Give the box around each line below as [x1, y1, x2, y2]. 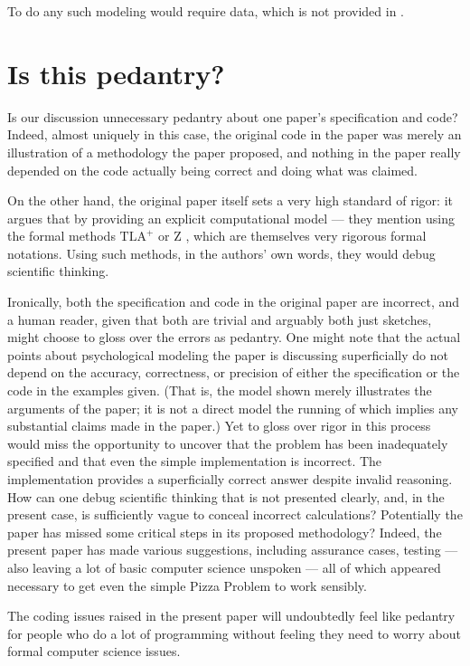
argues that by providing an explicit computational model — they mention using [7, 208, 455, 227]
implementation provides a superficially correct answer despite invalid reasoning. [7, 470, 453, 488]
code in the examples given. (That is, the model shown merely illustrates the [7, 381, 432, 400]
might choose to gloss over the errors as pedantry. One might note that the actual [7, 328, 461, 347]
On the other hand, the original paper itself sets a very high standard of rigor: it [7, 191, 453, 210]
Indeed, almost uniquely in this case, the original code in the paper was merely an [7, 125, 462, 144]
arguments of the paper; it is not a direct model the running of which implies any [7, 398, 458, 417]
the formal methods [7, 226, 116, 245]
